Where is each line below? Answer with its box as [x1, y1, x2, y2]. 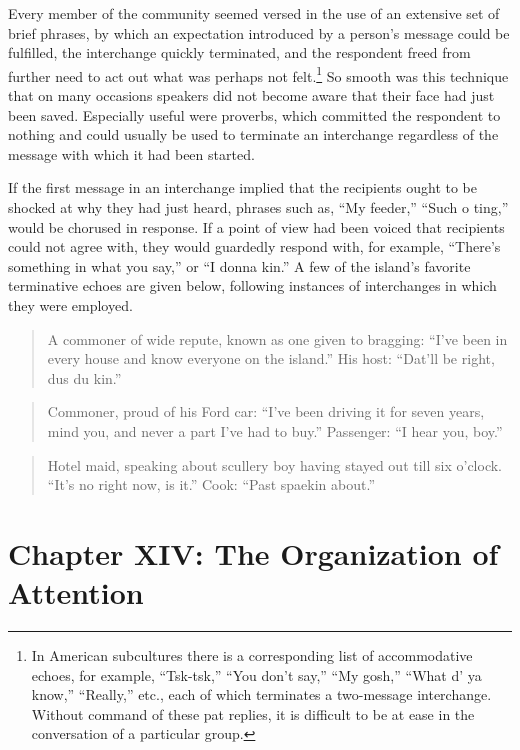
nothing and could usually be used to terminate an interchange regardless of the [8, 124, 499, 145]
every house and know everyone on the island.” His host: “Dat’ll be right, [47, 348, 495, 369]
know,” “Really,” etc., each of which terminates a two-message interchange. [31, 684, 492, 705]
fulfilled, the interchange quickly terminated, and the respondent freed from [8, 42, 471, 63]
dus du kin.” [47, 367, 122, 388]
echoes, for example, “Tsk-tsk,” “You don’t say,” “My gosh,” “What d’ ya [31, 664, 482, 685]
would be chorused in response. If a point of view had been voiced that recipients [8, 216, 505, 237]
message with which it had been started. [8, 143, 255, 164]
